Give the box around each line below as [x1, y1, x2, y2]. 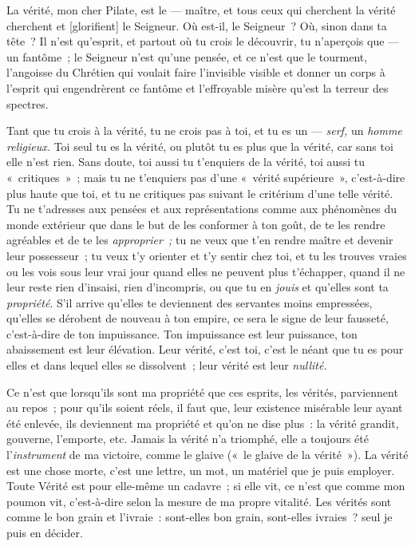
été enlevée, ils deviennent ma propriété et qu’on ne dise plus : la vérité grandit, [6, 414, 399, 431]
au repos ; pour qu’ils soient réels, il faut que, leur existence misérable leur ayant [6, 399, 403, 416]
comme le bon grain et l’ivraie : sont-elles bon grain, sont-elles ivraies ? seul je [6, 508, 393, 525]
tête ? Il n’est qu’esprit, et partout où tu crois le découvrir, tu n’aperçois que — [6, 33, 400, 49]
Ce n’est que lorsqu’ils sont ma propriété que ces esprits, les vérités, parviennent [6, 383, 398, 400]
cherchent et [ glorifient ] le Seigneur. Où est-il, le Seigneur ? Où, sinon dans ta [6, 17, 387, 34]
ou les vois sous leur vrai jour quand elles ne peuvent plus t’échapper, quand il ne [6, 263, 405, 279]
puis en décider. [6, 524, 83, 540]
